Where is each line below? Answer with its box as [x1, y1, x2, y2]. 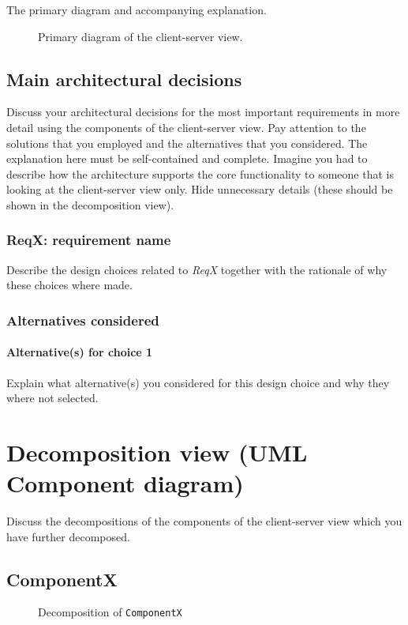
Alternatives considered [6, 310, 159, 329]
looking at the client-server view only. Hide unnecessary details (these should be [6, 181, 393, 198]
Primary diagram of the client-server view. [38, 28, 243, 44]
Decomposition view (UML [6, 435, 308, 468]
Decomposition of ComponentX [38, 604, 182, 620]
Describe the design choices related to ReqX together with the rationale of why [6, 261, 387, 277]
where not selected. [6, 390, 99, 406]
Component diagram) [6, 467, 244, 499]
